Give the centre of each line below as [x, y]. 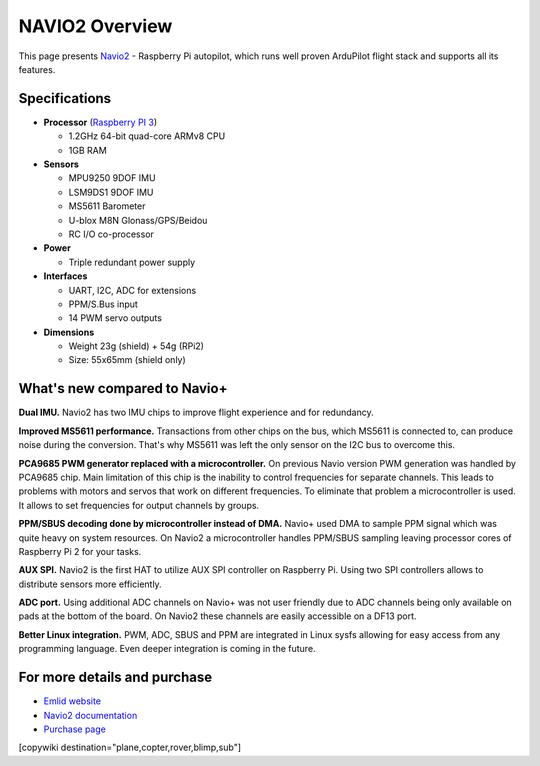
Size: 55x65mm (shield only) [127, 360]
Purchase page [75, 729]
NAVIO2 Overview [95, 26]
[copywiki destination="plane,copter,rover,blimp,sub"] [130, 747]
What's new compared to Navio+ [123, 388]
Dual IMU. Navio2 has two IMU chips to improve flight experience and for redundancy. [196, 412]
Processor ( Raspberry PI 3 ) [100, 122]
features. [37, 69]
